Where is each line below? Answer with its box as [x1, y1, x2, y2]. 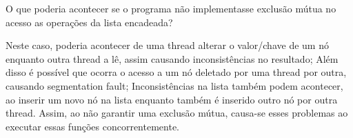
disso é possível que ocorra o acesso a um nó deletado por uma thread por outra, [6, 65, 347, 79]
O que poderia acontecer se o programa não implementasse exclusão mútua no [6, 1, 336, 15]
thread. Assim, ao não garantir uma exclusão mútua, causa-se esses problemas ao [6, 106, 348, 120]
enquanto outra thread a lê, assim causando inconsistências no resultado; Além [6, 51, 339, 66]
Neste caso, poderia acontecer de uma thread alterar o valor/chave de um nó [6, 38, 329, 52]
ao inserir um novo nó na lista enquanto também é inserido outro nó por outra [6, 92, 338, 106]
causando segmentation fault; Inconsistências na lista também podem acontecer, [6, 78, 343, 92]
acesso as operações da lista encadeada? [6, 14, 173, 29]
